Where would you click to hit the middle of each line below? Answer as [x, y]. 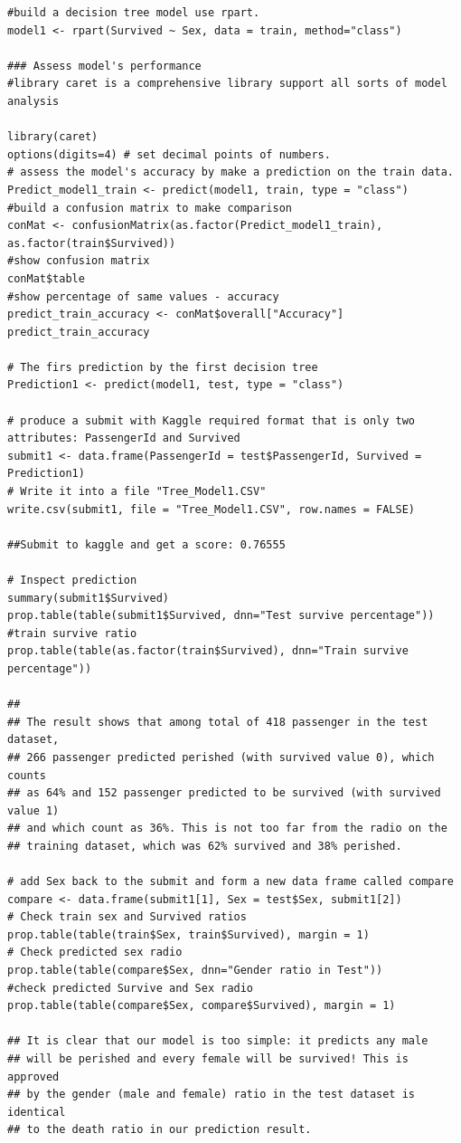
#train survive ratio [72, 633]
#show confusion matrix [79, 261]
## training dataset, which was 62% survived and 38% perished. [205, 846]
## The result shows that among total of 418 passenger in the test [218, 722]
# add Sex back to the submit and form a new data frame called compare [230, 882]
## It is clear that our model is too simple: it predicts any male [218, 1041]
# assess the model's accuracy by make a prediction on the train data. [230, 172]
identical [37, 1112]
